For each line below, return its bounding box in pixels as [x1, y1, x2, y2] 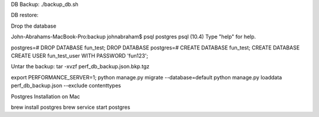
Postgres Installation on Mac [11, 93, 80, 100]
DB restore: [11, 12, 38, 19]
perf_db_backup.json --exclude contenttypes [11, 82, 121, 89]
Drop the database [11, 22, 57, 29]
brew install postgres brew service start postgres [11, 103, 131, 111]
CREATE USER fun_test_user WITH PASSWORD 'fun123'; [11, 52, 149, 59]
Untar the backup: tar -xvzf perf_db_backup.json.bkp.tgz [11, 63, 150, 70]
